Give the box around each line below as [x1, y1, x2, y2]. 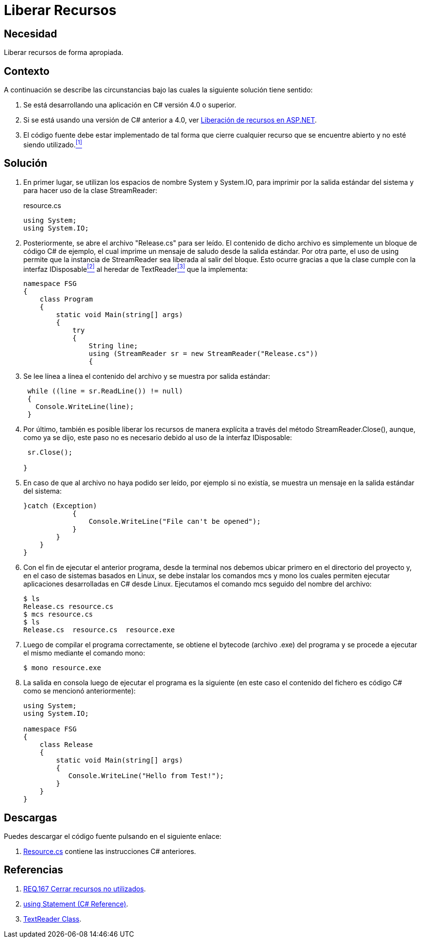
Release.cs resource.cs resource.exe [23, 626, 175, 634]
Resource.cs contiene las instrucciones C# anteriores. [23, 847, 196, 856]
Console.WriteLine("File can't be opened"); [88, 517, 261, 526]
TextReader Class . [23, 914, 82, 923]
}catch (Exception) [23, 502, 97, 510]
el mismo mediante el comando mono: [23, 649, 145, 658]
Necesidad [4, 27, 57, 40]
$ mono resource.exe [23, 664, 101, 672]
